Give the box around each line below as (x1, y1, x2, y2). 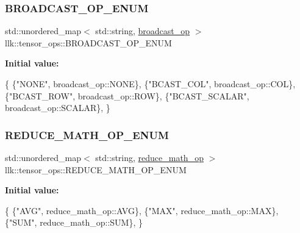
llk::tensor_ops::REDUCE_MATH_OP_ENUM (5, 163, 187, 176)
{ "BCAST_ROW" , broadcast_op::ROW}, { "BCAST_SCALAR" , (5, 89, 249, 102)
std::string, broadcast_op (95, 24, 190, 37)
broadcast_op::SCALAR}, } (5, 101, 110, 114)
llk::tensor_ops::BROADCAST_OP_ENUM (5, 36, 172, 49)
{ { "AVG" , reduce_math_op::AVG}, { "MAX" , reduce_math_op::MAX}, (5, 204, 279, 217)
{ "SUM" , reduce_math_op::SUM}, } (5, 216, 143, 229)
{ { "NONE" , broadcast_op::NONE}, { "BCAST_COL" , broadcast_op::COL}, (5, 77, 296, 90)
